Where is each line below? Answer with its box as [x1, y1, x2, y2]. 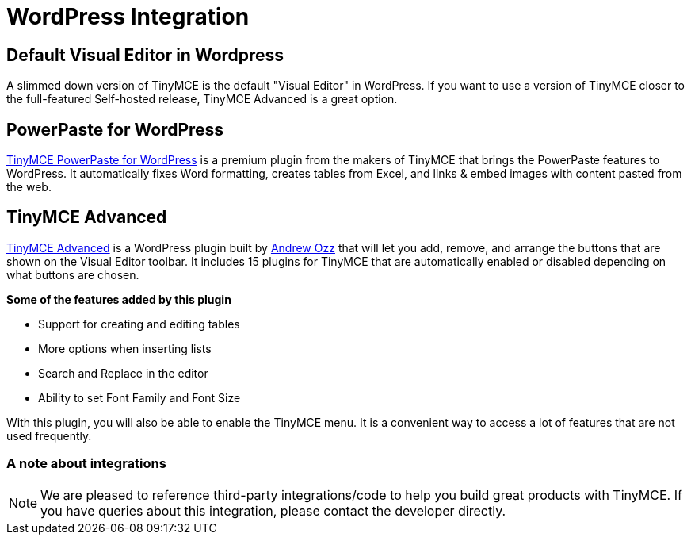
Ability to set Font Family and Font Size [38, 390, 241, 405]
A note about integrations [6, 455, 166, 472]
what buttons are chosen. [6, 267, 139, 282]
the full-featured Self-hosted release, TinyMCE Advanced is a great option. [6, 92, 398, 106]
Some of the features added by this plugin [6, 292, 231, 306]
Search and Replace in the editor [38, 366, 208, 380]
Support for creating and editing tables [38, 317, 240, 331]
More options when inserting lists [38, 341, 212, 355]
